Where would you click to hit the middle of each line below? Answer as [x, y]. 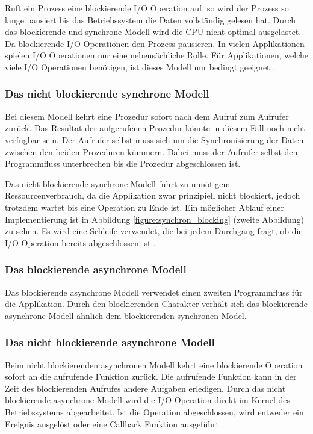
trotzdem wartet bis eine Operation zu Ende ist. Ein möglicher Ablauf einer [144, 207]
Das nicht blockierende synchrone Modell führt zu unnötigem [118, 183]
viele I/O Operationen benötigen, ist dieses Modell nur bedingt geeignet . [140, 67]
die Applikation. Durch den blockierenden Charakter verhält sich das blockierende [156, 304]
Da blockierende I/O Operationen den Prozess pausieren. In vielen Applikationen [155, 43]
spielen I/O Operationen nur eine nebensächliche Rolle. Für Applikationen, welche [156, 55]
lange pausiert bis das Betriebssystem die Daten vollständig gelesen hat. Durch [150, 20]
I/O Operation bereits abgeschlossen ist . [80, 242]
